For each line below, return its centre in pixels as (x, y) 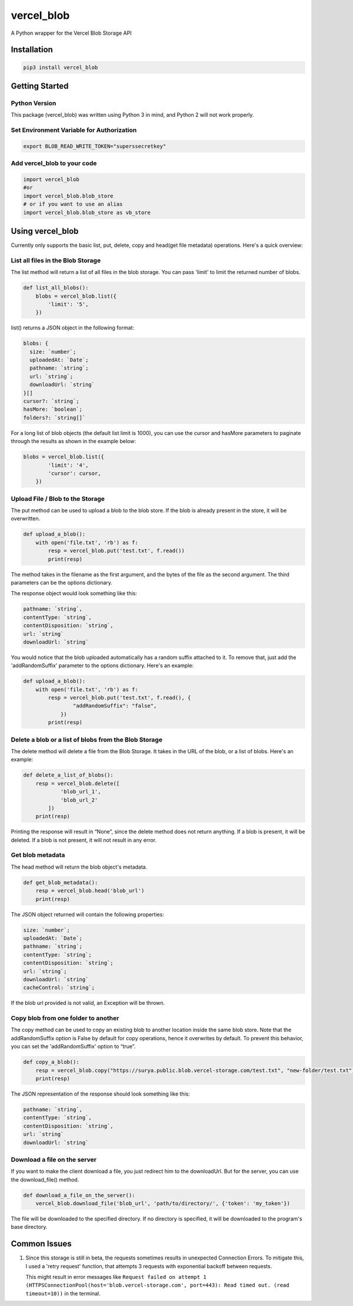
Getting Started (40, 86)
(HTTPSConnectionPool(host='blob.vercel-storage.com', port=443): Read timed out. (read (157, 1285)
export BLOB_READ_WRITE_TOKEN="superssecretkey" (95, 146)
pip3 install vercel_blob (61, 67)
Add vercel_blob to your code (54, 163)
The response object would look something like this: (74, 593)
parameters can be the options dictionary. (62, 583)
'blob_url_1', (81, 792)
